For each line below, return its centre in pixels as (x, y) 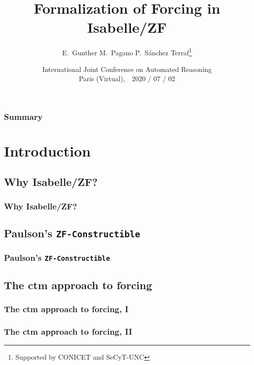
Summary (23, 116)
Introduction (47, 150)
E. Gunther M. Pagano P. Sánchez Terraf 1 (127, 52)
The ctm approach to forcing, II (68, 331)
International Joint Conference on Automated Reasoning (127, 69)
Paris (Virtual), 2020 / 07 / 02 (127, 79)
